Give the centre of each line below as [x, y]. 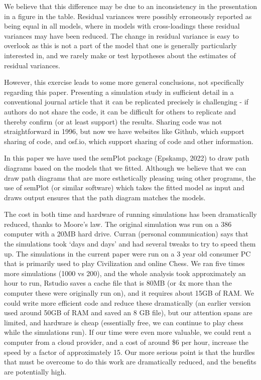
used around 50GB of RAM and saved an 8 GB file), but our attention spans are [128, 312]
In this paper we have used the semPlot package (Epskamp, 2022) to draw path [127, 158]
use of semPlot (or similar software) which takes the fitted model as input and [124, 187]
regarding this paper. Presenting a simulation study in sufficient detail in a [119, 92]
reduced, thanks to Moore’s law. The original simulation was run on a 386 [118, 224]
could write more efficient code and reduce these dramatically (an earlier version [127, 302]
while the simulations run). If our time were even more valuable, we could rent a [128, 332]
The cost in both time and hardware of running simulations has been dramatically [130, 214]
